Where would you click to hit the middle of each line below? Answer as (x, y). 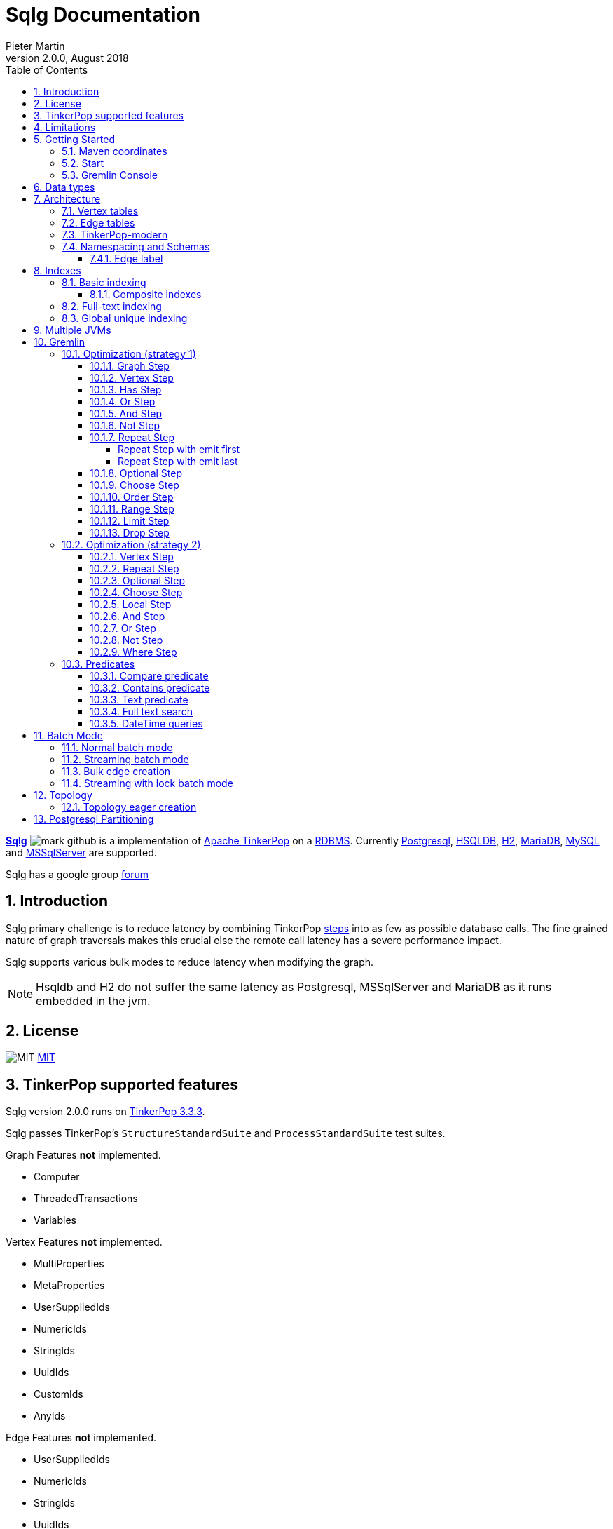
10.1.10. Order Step (132, 497)
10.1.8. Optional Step (136, 473)
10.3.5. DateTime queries (146, 723)
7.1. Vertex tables (100, 210)
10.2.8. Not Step (126, 640)
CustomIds (58, 1394)
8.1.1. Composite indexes (146, 294)
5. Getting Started (75, 139)
